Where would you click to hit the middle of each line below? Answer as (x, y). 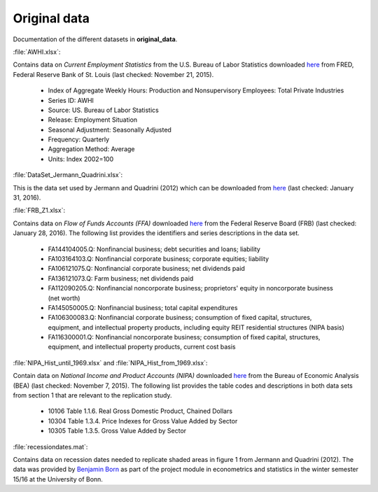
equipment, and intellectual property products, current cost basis (142, 347)
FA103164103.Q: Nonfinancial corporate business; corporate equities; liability (159, 258)
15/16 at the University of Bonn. (58, 479)
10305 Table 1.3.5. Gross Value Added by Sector (117, 431)
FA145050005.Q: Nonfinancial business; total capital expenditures (143, 307)
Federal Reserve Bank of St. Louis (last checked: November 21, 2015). (113, 74)
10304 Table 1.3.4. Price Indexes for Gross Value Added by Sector (143, 421)
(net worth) (64, 298)
